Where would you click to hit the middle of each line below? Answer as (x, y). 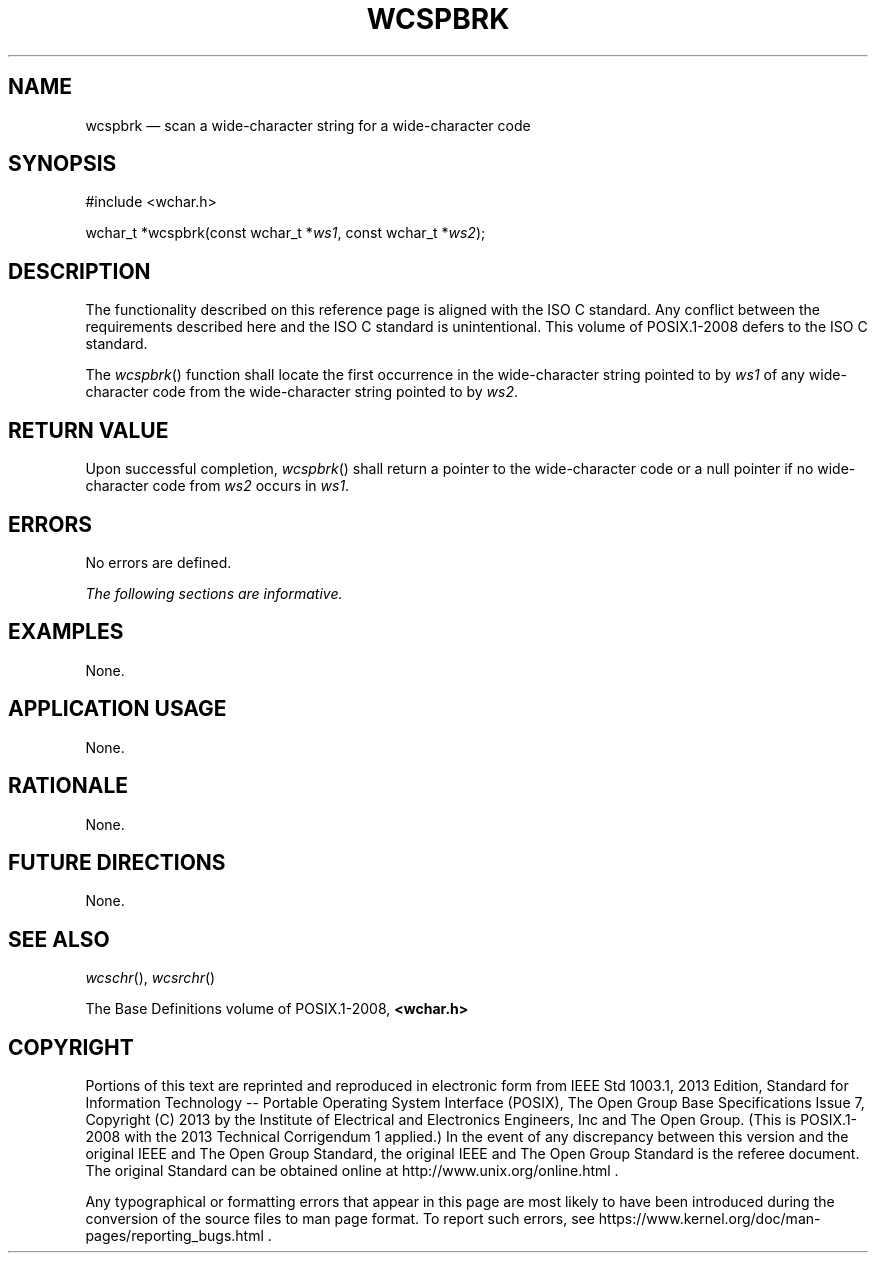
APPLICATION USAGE (117, 709)
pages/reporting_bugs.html (174, 1236)
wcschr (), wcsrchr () (150, 978)
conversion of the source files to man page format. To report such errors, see (340, 1219)
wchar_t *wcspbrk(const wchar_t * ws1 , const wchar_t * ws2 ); (285, 233)
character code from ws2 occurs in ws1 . (217, 486)
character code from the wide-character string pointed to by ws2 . (302, 392)
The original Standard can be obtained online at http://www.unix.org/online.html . (352, 1171)
